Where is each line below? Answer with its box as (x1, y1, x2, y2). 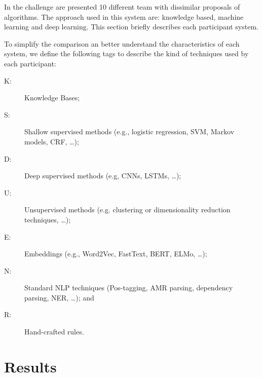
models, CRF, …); (24, 136, 79, 146)
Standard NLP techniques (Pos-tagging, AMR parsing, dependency (24, 282, 233, 293)
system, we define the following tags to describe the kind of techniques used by (4, 48, 249, 59)
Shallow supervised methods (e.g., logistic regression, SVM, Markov (24, 126, 235, 137)
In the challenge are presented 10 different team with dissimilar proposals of (4, 2, 240, 12)
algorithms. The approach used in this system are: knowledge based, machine (4, 11, 244, 22)
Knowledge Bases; (24, 92, 80, 103)
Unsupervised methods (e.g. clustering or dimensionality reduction (24, 204, 231, 215)
